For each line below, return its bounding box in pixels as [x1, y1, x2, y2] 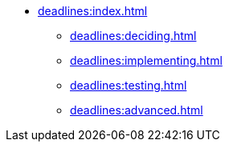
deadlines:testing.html [70, 78, 187, 92]
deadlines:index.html [38, 4, 148, 18]
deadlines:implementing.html [70, 54, 223, 67]
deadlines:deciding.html [70, 29, 197, 42]
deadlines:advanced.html [70, 103, 203, 117]
